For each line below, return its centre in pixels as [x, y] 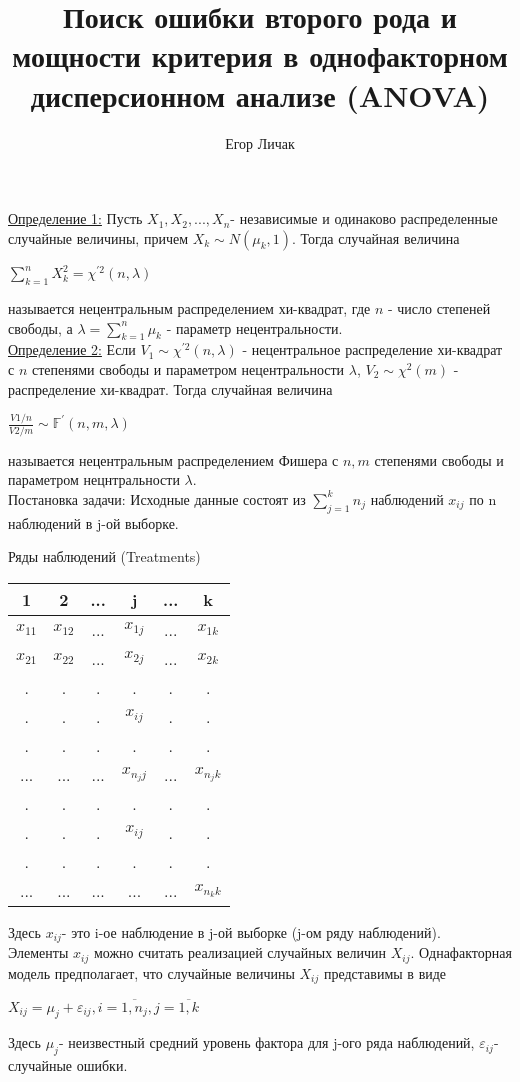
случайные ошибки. [68, 1065]
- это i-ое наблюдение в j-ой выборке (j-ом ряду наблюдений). [251, 931]
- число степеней [439, 307]
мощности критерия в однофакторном [260, 55]
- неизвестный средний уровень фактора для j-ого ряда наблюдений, [266, 1042]
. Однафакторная [461, 952]
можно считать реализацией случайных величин [240, 952]
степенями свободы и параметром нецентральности [188, 368]
